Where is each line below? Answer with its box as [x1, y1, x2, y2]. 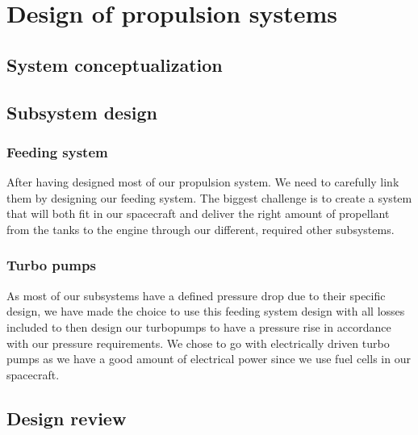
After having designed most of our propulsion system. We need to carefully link [6, 174, 399, 190]
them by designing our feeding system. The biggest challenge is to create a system [6, 189, 412, 206]
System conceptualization [6, 52, 223, 77]
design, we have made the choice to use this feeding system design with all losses [6, 303, 405, 320]
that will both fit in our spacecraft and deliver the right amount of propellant [6, 205, 390, 222]
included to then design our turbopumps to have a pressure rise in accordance [6, 318, 391, 335]
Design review [6, 405, 127, 430]
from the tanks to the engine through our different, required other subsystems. [6, 220, 395, 237]
